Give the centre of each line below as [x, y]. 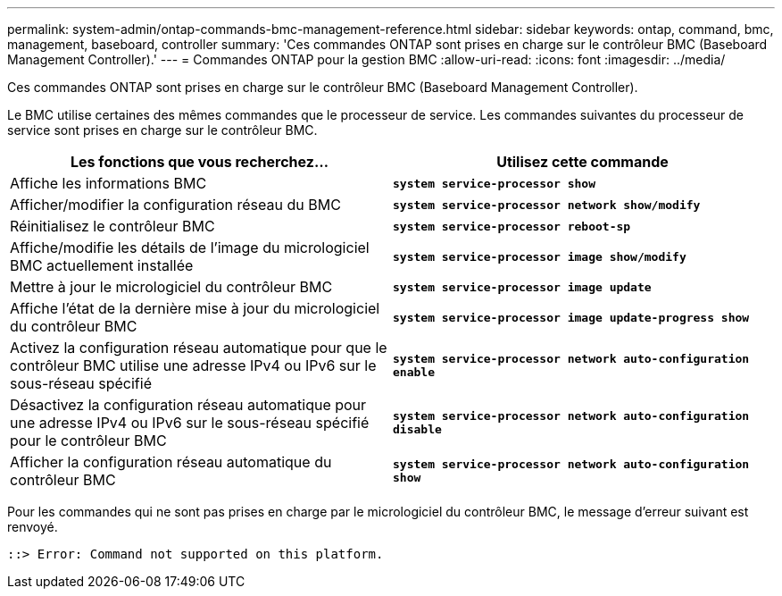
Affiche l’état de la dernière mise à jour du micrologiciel [195, 308]
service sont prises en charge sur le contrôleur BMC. [162, 130]
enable [414, 372]
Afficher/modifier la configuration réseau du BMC [175, 205]
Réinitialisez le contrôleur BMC [112, 226]
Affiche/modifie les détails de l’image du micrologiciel [190, 248]
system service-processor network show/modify [547, 205]
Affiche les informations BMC [108, 183]
